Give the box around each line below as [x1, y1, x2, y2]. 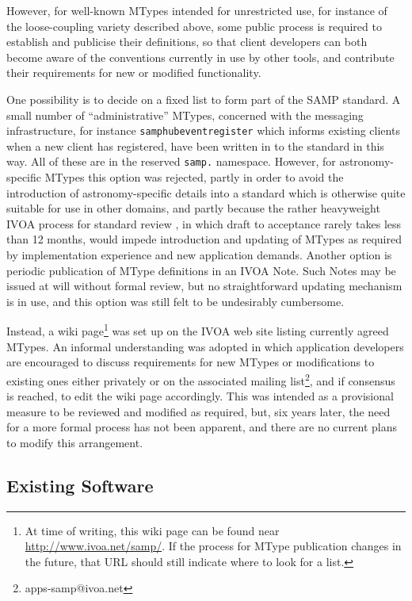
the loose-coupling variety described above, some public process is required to [6, 17, 382, 34]
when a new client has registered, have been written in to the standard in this [6, 137, 384, 154]
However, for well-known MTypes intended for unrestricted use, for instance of [6, 2, 387, 18]
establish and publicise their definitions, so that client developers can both [6, 33, 368, 50]
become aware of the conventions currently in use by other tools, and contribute [6, 48, 395, 65]
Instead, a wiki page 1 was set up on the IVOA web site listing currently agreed [6, 320, 389, 339]
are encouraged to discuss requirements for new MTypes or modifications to [6, 354, 375, 370]
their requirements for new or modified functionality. [6, 64, 261, 81]
